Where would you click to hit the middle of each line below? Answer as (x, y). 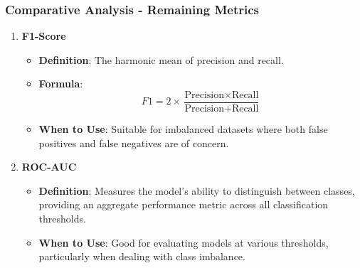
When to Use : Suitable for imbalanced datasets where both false (183, 129)
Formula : (61, 84)
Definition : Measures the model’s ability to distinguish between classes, (197, 190)
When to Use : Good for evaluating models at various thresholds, (184, 242)
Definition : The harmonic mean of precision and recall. (161, 59)
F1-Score (44, 36)
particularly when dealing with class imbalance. (142, 256)
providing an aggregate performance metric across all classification (184, 204)
